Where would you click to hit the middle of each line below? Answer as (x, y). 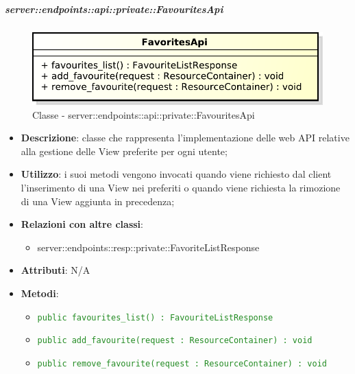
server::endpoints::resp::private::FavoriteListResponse (148, 247)
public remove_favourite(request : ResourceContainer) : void (182, 363)
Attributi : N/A (56, 270)
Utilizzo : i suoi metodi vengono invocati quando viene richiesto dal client (176, 174)
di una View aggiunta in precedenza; (98, 201)
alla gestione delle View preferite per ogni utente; (124, 151)
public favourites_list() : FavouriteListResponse (155, 317)
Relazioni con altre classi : (82, 224)
